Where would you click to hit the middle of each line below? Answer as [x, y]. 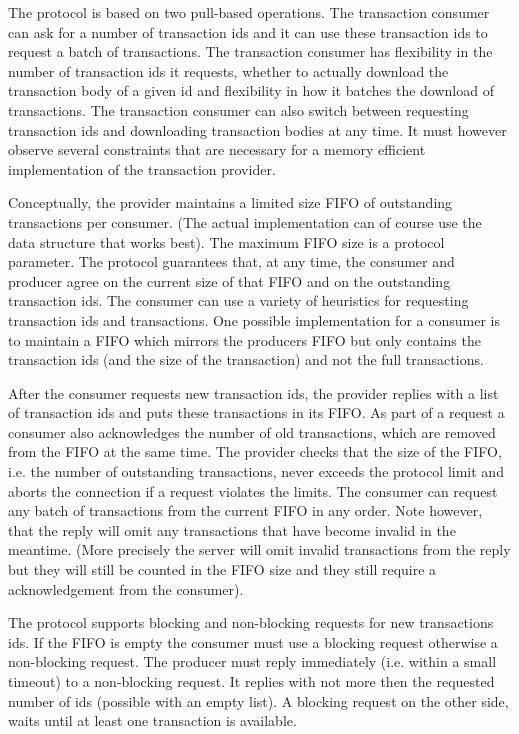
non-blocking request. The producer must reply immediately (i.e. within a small [252, 661]
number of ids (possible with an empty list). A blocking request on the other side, [258, 700]
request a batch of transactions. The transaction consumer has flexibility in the [250, 51]
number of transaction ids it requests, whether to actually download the [228, 70]
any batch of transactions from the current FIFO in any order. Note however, [245, 510]
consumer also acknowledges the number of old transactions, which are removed [252, 431]
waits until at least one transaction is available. [152, 720]
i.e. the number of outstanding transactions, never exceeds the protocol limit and [256, 471]
